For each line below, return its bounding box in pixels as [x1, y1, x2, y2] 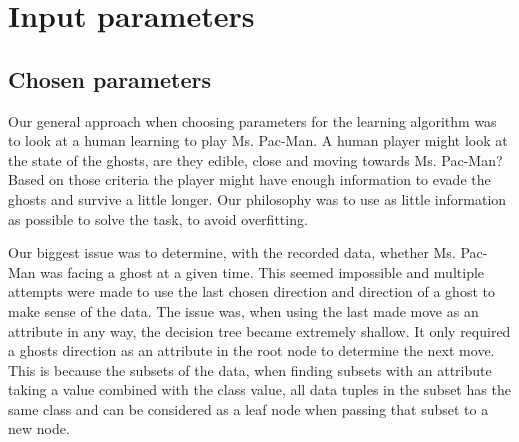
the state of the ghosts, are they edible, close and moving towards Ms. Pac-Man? [8, 149, 503, 170]
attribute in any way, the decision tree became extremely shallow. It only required [8, 320, 511, 341]
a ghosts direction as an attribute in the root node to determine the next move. [8, 340, 495, 361]
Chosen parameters [8, 63, 211, 94]
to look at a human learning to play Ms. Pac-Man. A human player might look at [8, 130, 508, 151]
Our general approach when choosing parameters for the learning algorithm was [8, 110, 497, 131]
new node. [8, 418, 70, 439]
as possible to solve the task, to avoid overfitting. [8, 208, 308, 229]
